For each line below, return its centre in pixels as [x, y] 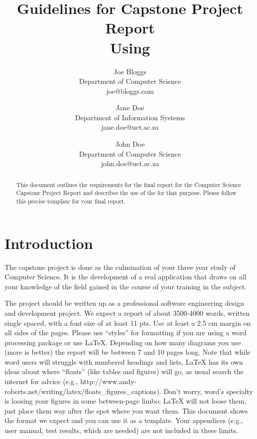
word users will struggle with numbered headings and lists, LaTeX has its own [124, 361]
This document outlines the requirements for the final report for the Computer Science [129, 184]
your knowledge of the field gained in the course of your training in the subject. [126, 286]
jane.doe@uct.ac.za [130, 127]
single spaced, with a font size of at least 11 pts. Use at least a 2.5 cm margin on [128, 323]
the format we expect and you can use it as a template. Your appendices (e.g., [124, 420]
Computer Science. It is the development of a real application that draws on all [126, 277]
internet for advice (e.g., [41, 381]
